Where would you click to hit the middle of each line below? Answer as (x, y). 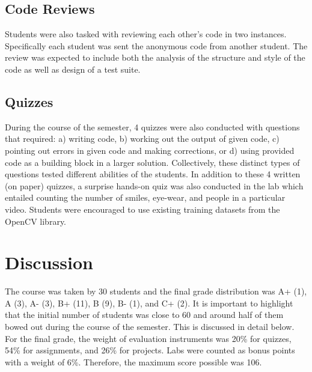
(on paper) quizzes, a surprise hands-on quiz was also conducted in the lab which (154, 185)
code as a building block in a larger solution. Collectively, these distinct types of (152, 162)
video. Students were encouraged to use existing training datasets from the (142, 209)
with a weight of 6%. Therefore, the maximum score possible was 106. (133, 361)
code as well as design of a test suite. (73, 69)
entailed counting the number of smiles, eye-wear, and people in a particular (145, 197)
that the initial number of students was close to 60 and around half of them (144, 315)
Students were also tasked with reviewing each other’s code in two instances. (146, 34)
